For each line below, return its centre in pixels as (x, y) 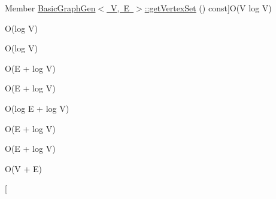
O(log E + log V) (37, 108)
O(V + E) (24, 168)
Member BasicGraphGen (50, 8)
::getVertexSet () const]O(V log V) (208, 8)
